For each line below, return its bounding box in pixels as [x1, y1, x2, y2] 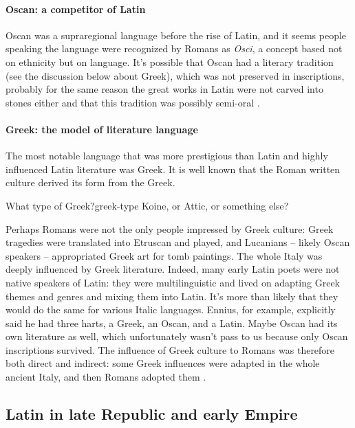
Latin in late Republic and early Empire [6, 403, 298, 425]
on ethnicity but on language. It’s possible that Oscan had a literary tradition [6, 54, 334, 69]
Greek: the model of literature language [6, 122, 198, 136]
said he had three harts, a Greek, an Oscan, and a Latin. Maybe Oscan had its [6, 315, 338, 330]
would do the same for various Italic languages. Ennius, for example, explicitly [6, 302, 336, 317]
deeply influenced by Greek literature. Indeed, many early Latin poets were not [6, 262, 340, 276]
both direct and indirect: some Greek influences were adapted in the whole [6, 356, 320, 370]
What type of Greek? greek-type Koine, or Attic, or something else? [6, 198, 289, 212]
